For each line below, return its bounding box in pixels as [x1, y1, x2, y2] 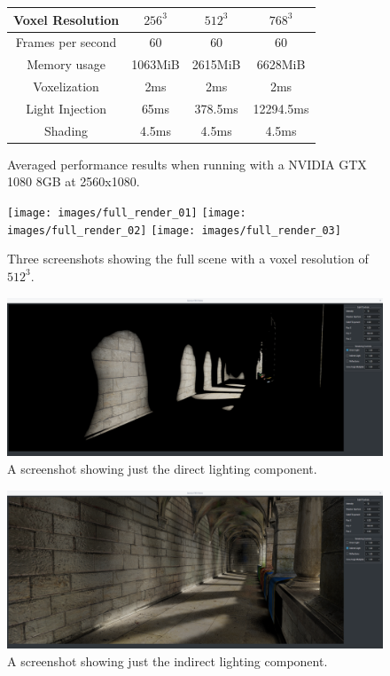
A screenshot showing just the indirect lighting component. [7, 652, 328, 671]
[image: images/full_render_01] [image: [7, 207, 246, 219]
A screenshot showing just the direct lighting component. [7, 459, 317, 477]
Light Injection [26, 98, 106, 117]
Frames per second [15, 33, 117, 51]
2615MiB [191, 55, 241, 74]
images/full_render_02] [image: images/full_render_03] [7, 224, 341, 237]
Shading [44, 121, 89, 139]
